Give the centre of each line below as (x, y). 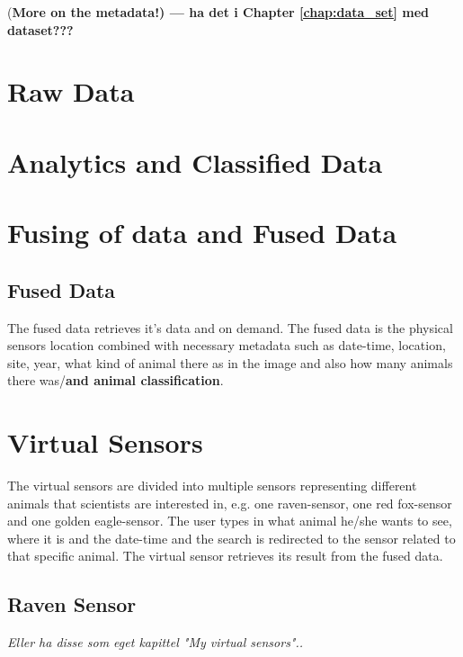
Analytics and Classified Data (195, 162)
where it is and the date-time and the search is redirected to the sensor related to (231, 538)
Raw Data (71, 91)
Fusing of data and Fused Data (202, 233)
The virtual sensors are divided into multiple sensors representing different (212, 486)
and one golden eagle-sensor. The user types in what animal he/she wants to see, (230, 521)
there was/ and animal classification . (116, 380)
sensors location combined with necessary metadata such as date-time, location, (227, 345)
